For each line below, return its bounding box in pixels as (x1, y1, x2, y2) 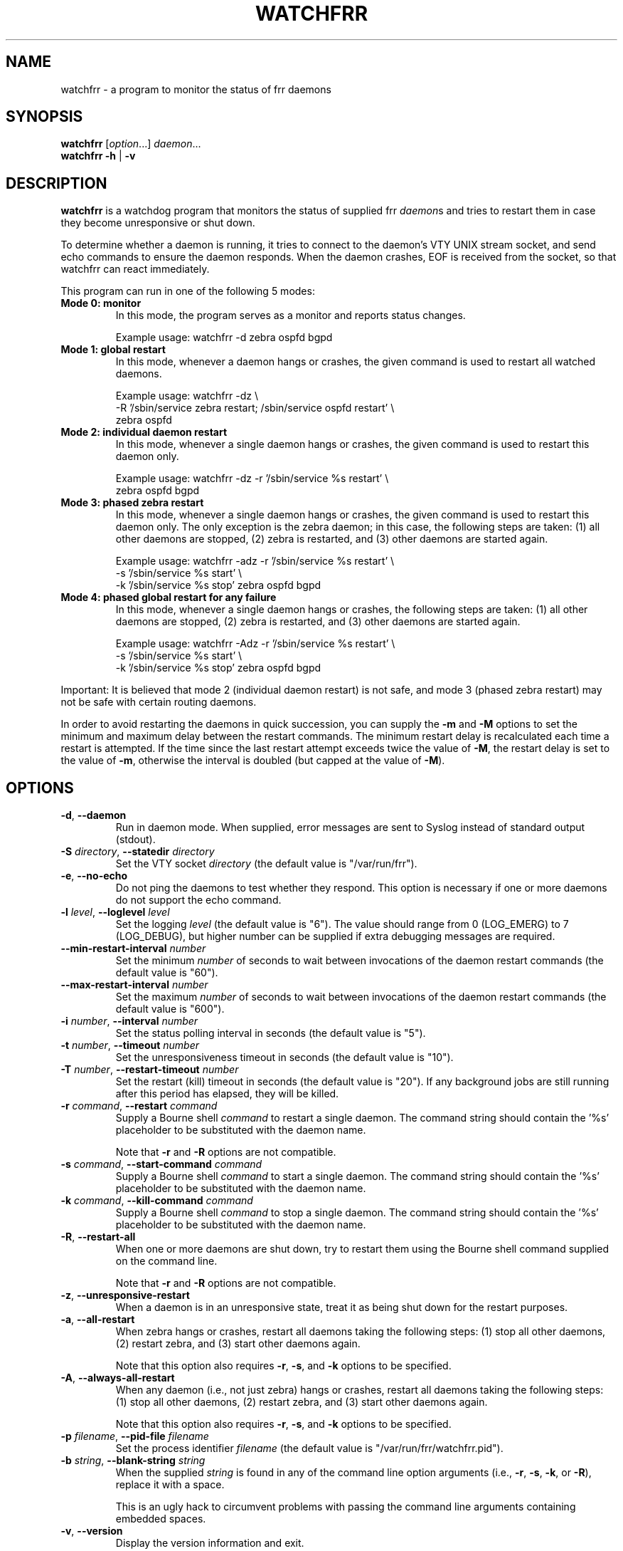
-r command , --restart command (60, 1100, 218, 1112)
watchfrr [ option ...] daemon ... (60, 137, 201, 150)
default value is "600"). (115, 1003, 225, 1015)
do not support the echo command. (115, 894, 282, 907)
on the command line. (115, 1255, 218, 1268)
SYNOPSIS (6, 108, 83, 126)
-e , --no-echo (60, 869, 128, 882)
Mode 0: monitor (60, 297, 142, 310)
